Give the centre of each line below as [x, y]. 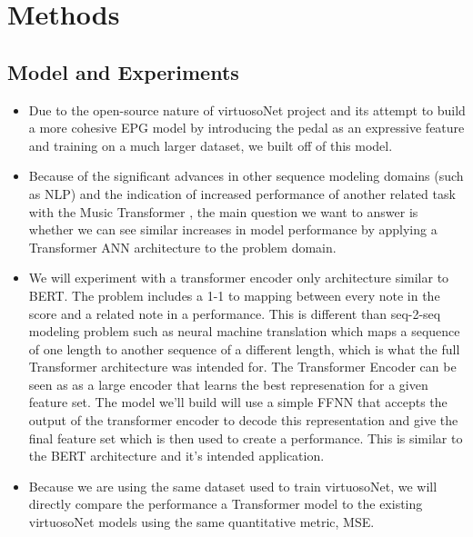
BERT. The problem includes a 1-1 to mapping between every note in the [234, 295]
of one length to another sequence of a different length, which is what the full [244, 348]
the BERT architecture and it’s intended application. [176, 456]
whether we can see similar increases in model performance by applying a [233, 229]
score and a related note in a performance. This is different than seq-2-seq [235, 313]
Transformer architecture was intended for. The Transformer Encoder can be [242, 367]
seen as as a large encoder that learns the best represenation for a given [228, 384]
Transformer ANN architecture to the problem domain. [182, 247]
